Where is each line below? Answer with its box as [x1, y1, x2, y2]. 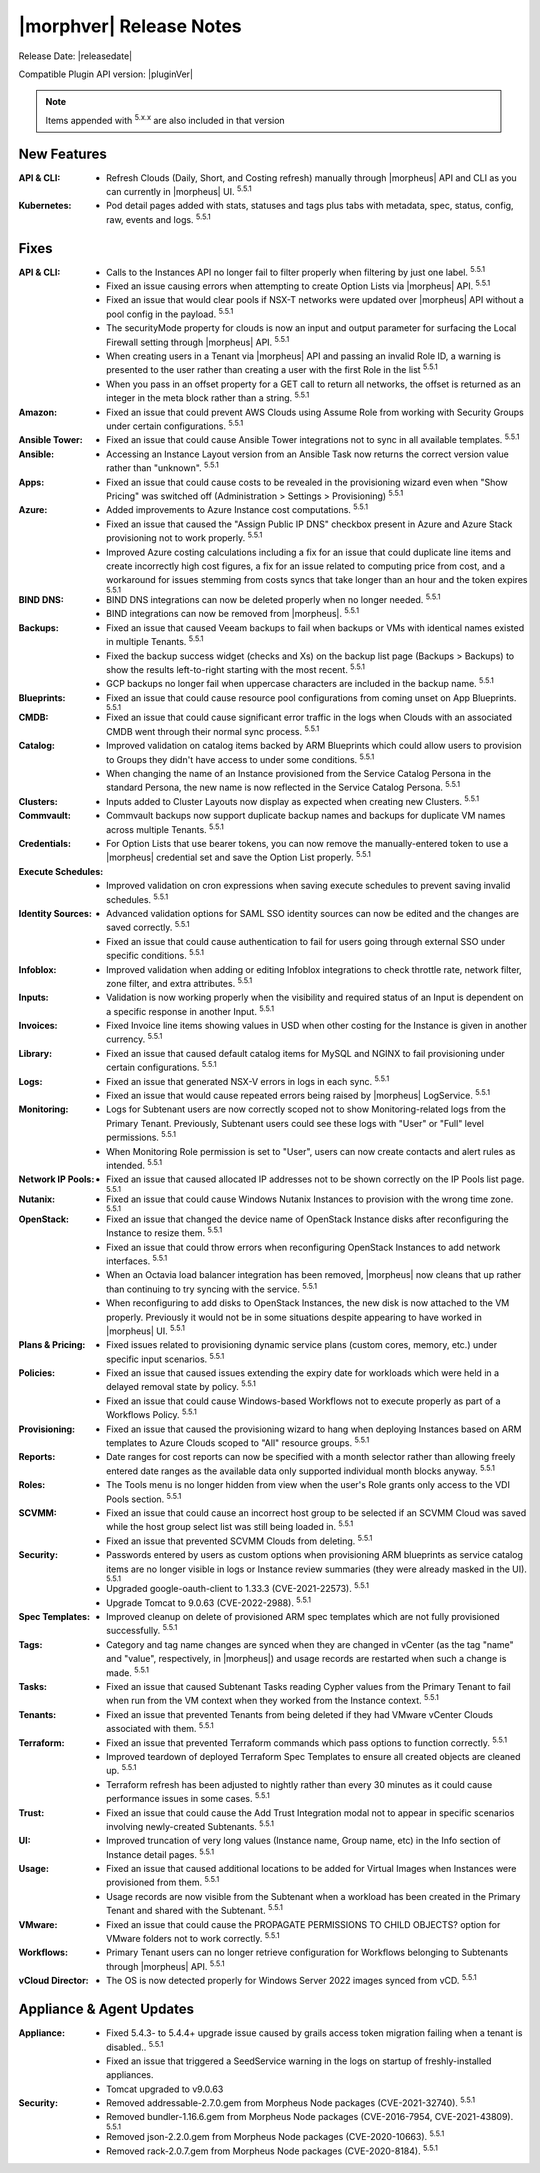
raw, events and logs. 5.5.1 [106, 212, 212, 225]
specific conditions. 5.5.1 [106, 948, 205, 962]
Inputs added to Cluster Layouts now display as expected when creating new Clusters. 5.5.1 [106, 794, 480, 807]
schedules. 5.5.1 [106, 891, 169, 905]
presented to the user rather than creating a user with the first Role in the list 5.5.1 [106, 362, 439, 376]
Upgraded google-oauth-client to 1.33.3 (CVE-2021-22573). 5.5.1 [106, 1581, 370, 1595]
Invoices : [18, 1020, 59, 1032]
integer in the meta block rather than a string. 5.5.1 [106, 390, 310, 404]
